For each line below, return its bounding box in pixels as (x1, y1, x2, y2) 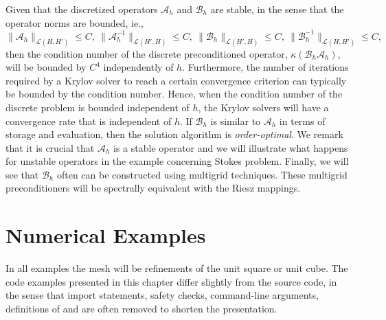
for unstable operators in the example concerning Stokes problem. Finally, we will (5, 154, 349, 168)
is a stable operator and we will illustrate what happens (113, 140, 348, 155)
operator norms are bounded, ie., (5, 15, 144, 30)
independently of (103, 60, 174, 74)
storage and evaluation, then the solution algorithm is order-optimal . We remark (5, 127, 343, 141)
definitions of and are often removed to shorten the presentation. (5, 301, 277, 315)
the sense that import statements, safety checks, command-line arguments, (5, 288, 319, 302)
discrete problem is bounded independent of (5, 100, 190, 114)
